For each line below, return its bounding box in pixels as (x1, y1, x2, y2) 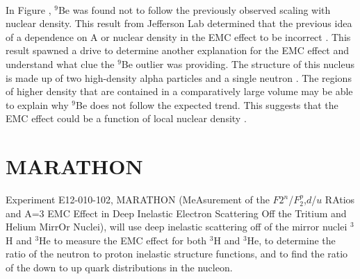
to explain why (6, 97, 69, 112)
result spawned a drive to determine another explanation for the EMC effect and (6, 43, 350, 58)
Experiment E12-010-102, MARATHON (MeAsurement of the (6, 192, 270, 207)
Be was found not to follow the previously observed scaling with (58, 2, 331, 17)
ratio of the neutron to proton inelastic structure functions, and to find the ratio (6, 246, 348, 261)
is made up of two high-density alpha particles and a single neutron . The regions (6, 70, 352, 85)
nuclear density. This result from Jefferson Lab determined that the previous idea (6, 16, 352, 31)
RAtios (325, 192, 355, 207)
